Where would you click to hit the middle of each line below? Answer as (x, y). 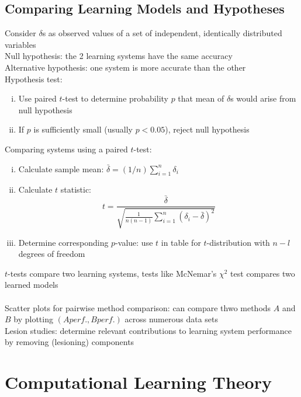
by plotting (33, 319)
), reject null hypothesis (207, 129)
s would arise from (263, 98)
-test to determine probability (115, 98)
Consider (20, 33)
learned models (32, 285)
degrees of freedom (52, 254)
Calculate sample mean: (61, 168)
